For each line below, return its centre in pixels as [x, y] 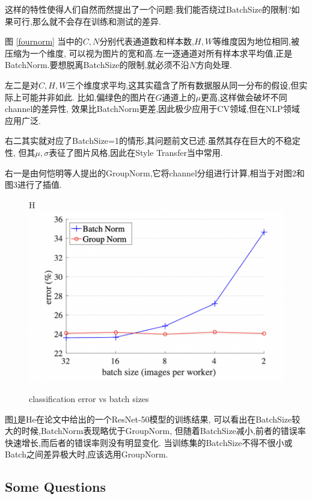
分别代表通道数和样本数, [147, 41]
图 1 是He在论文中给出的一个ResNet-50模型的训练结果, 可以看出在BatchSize [148, 419]
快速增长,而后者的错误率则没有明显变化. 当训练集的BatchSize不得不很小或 [149, 442]
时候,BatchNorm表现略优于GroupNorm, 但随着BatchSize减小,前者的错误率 [164, 431]
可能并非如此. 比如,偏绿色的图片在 [88, 97]
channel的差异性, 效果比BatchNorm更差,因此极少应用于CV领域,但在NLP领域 [152, 109]
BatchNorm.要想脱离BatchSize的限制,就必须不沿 [97, 65]
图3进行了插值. [33, 184]
